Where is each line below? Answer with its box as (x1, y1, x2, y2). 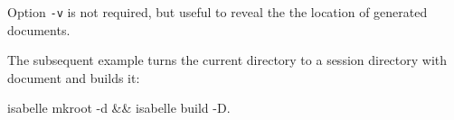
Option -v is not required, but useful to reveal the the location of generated (7, 3, 428, 21)
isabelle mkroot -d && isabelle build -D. (7, 98, 231, 117)
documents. (7, 20, 71, 39)
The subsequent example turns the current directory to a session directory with (7, 51, 448, 69)
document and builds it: (7, 68, 140, 87)
